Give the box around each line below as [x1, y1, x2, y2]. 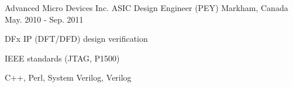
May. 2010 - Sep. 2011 [5, 13, 84, 25]
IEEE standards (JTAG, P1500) [5, 52, 120, 64]
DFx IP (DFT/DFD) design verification [5, 32, 148, 45]
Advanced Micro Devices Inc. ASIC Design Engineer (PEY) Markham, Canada [5, 2, 288, 13]
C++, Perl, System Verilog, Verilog [5, 71, 132, 84]
